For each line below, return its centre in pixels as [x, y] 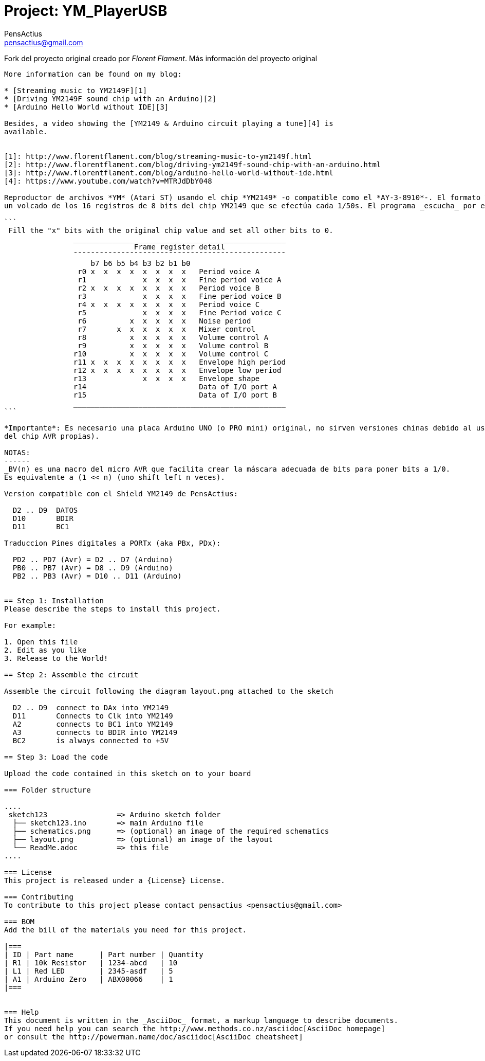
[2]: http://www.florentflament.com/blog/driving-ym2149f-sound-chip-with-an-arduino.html [193, 164]
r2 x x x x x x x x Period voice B [169, 288]
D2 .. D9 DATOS [45, 510]
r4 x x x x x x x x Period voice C [169, 304]
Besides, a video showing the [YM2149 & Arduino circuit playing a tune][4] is [169, 123]
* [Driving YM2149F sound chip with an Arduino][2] [110, 98]
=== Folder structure [48, 790]
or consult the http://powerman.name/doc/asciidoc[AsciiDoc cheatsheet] [154, 1037]
